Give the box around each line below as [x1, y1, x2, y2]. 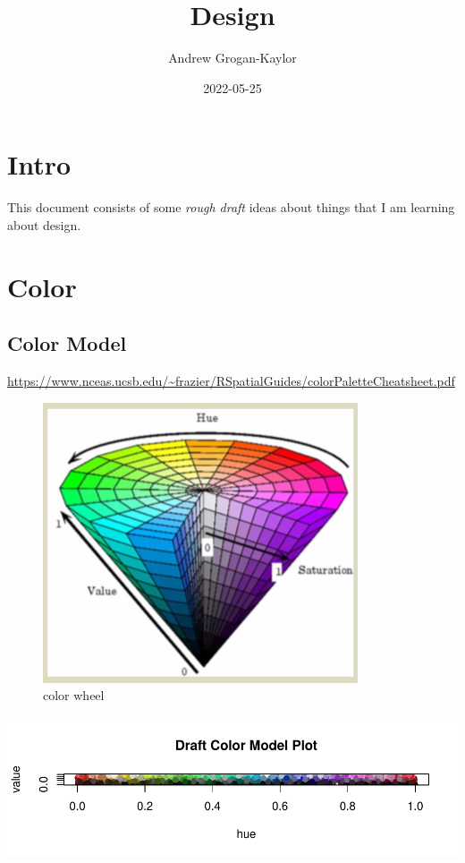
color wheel [43, 686, 105, 705]
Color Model [7, 329, 127, 357]
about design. [7, 215, 81, 234]
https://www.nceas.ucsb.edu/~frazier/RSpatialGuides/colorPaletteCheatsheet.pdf [7, 372, 455, 390]
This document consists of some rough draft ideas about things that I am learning [7, 198, 455, 217]
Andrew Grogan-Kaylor [168, 48, 297, 67]
